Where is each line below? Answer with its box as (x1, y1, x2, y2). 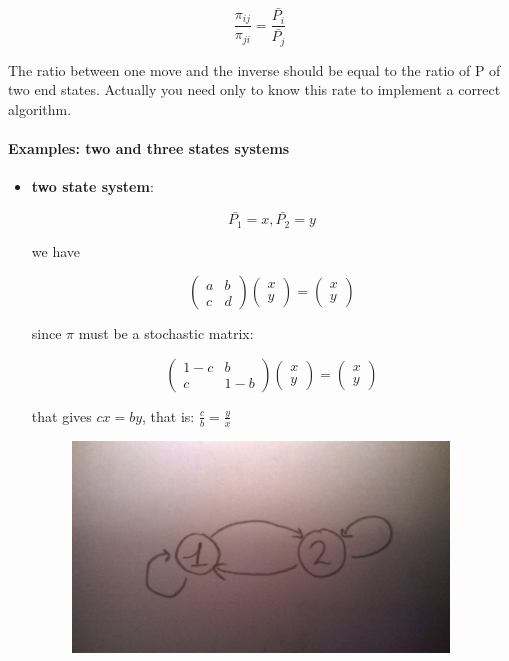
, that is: (142, 405, 195, 426)
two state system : (31, 176, 154, 197)
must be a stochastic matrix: (78, 323, 254, 344)
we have (31, 240, 80, 261)
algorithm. (8, 98, 72, 119)
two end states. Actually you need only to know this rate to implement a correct (8, 79, 501, 100)
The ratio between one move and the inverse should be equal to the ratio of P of (8, 59, 501, 80)
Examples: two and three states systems (8, 138, 290, 159)
